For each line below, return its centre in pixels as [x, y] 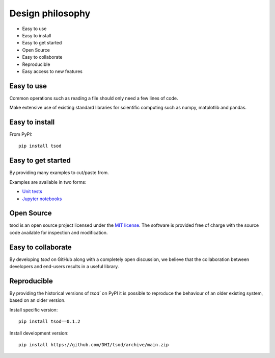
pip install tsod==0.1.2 [49, 321]
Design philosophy [50, 13]
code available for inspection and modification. [59, 232]
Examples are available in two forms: [48, 182]
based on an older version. [37, 300]
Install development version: [39, 333]
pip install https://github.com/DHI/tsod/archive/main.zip [94, 345]
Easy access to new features [52, 71]
